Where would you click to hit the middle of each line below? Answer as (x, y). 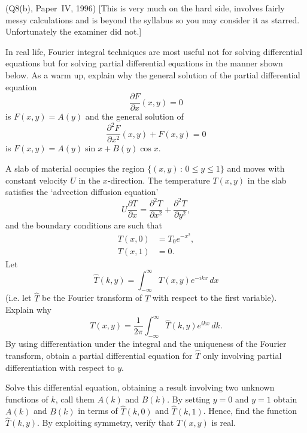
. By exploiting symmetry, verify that (106, 423)
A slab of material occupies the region (75, 168)
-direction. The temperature (159, 180)
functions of (27, 399)
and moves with (256, 168)
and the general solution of (134, 116)
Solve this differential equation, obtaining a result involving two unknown (140, 387)
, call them (75, 399)
